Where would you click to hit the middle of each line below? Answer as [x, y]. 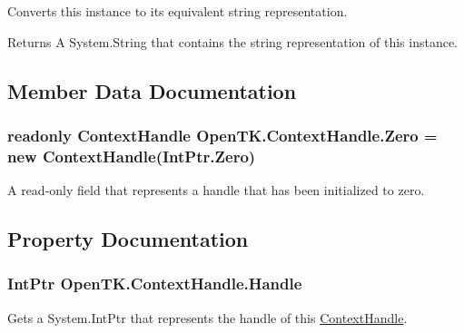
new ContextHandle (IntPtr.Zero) [132, 156]
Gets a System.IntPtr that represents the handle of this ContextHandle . [207, 317]
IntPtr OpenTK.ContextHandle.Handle [155, 284]
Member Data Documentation [152, 90]
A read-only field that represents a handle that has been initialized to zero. [216, 190]
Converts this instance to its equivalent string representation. [178, 11]
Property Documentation [128, 239]
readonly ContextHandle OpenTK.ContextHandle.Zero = [222, 135]
